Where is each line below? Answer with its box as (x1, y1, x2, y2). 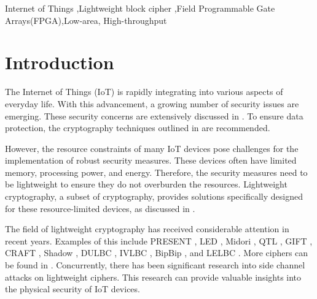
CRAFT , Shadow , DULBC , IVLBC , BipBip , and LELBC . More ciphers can (5, 246, 308, 259)
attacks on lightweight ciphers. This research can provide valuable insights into (5, 270, 302, 283)
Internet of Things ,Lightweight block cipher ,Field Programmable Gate (5, 2, 275, 14)
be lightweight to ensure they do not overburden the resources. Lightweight (5, 178, 288, 191)
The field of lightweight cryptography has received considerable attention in (5, 222, 289, 235)
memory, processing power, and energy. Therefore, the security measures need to (5, 165, 308, 178)
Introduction (5, 50, 114, 75)
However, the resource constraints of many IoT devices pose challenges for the (5, 142, 299, 154)
